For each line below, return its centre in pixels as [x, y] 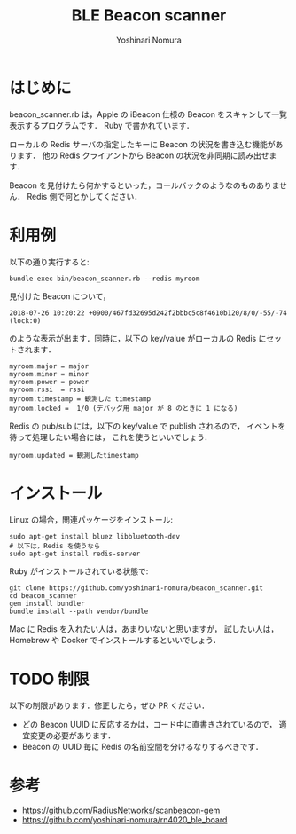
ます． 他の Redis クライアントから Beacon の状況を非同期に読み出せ [143, 155]
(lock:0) [25, 320]
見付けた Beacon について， [60, 296]
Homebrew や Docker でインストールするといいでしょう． [115, 640]
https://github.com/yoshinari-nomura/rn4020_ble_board [125, 820]
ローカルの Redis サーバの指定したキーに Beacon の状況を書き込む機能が [142, 144]
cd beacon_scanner [43, 595]
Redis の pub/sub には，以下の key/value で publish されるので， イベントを [148, 426]
